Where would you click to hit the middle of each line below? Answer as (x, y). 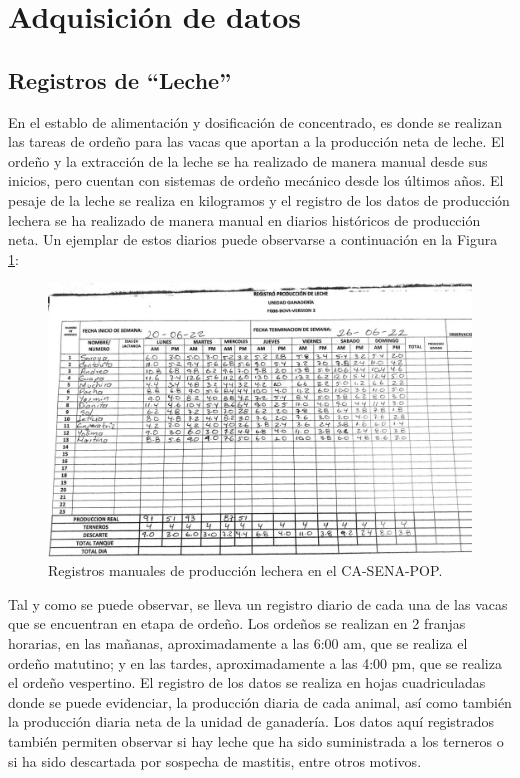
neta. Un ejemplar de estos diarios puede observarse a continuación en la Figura (253, 239)
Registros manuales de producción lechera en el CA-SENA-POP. (245, 570)
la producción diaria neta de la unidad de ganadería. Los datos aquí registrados (251, 721)
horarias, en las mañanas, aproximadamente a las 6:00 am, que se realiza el (238, 642)
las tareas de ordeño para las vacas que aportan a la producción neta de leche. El (256, 141)
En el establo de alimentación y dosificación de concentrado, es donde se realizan (255, 121)
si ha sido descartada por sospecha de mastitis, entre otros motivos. (215, 760)
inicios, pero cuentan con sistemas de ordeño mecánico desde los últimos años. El (256, 180)
